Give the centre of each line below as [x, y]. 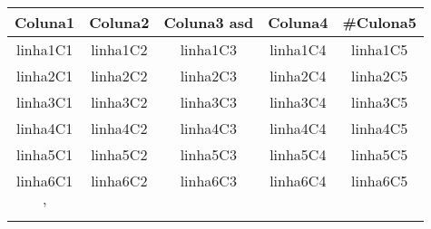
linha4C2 [119, 128]
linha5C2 [119, 154]
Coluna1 [45, 22]
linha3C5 [380, 102]
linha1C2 [119, 49]
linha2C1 [44, 76]
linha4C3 [208, 128]
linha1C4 [298, 49]
